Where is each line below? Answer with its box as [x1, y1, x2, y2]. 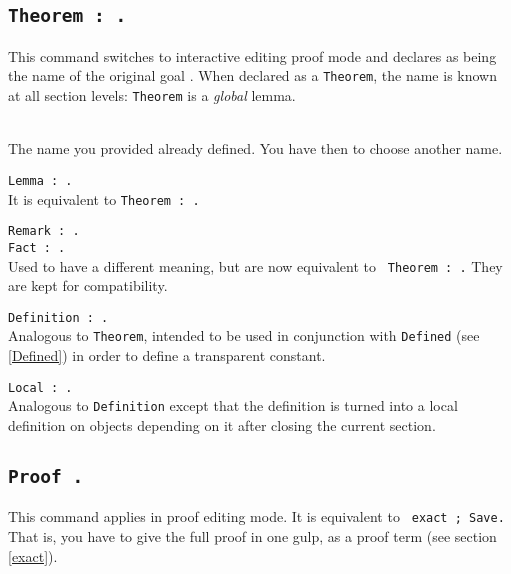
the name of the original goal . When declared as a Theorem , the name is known [8, 65, 497, 86]
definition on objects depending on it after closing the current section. [8, 414, 436, 435]
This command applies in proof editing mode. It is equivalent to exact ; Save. [8, 506, 505, 527]
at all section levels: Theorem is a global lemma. [8, 85, 296, 106]
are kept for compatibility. [8, 275, 168, 296]
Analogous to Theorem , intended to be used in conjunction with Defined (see [8, 325, 480, 346]
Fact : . [8, 240, 66, 255]
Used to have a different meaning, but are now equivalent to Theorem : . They [8, 255, 503, 276]
